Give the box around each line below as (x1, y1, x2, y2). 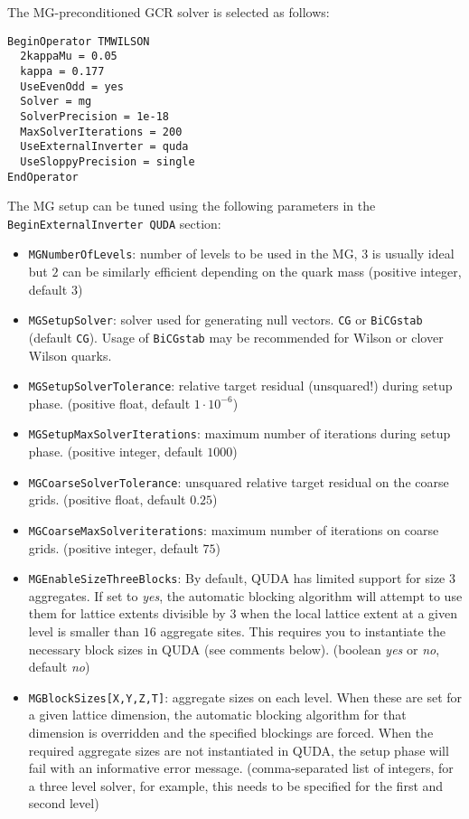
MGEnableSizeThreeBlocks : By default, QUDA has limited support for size (28, 569, 446, 588)
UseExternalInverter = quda (20, 140, 189, 154)
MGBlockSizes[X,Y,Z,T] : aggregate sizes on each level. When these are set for (28, 687, 463, 706)
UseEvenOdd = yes (20, 80, 124, 93)
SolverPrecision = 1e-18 (20, 109, 169, 123)
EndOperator (7, 170, 79, 184)
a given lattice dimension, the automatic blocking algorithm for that (28, 705, 407, 724)
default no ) (28, 657, 90, 676)
